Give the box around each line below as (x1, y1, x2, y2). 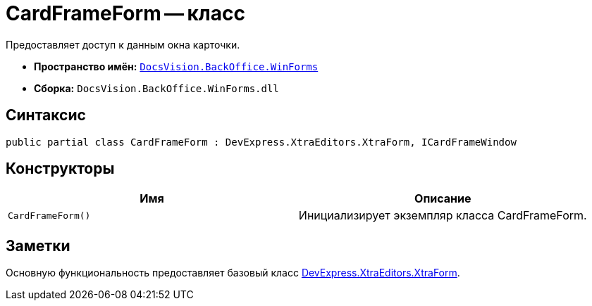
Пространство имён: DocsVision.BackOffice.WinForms (34, 60, 319, 72)
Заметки (6, 236, 70, 255)
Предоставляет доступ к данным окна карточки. (6, 38, 240, 51)
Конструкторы (6, 160, 115, 178)
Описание (414, 191, 471, 206)
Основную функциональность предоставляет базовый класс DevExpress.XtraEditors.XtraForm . (6, 267, 460, 279)
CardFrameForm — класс (6, 1, 245, 25)
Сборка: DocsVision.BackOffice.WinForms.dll (34, 82, 279, 94)
